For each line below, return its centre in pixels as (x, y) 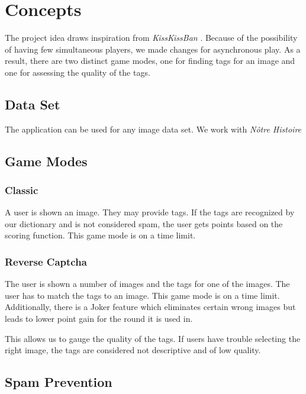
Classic (22, 190)
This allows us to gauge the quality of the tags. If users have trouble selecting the (153, 338)
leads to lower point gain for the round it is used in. (99, 319)
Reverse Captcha (46, 261)
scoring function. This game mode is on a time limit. (100, 235)
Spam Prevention (59, 382)
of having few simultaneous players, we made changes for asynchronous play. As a (153, 49)
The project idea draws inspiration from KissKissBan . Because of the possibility (151, 38)
